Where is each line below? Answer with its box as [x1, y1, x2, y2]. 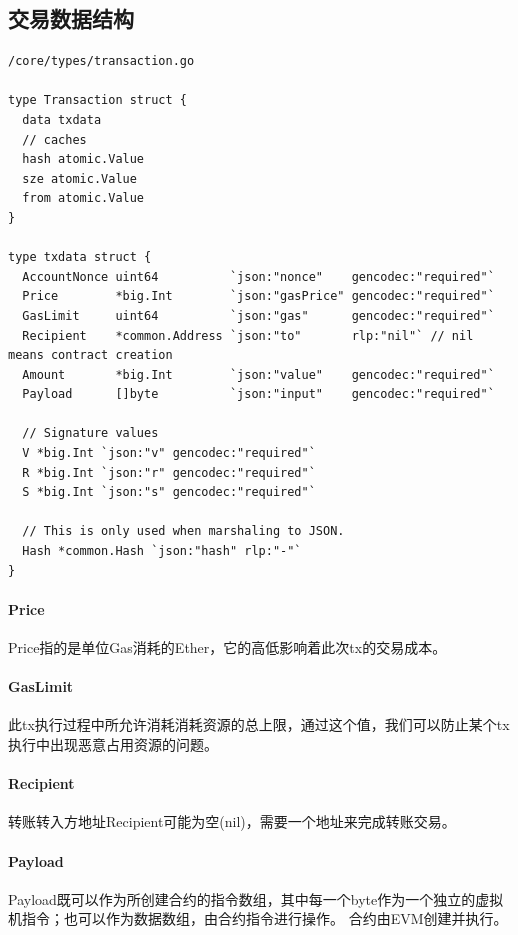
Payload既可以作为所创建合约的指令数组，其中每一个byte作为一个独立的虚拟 [8, 888, 504, 909]
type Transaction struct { [8, 93, 187, 108]
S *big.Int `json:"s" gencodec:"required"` [22, 485, 316, 500]
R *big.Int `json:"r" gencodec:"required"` [22, 465, 316, 480]
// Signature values [22, 426, 159, 441]
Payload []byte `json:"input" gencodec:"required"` [22, 387, 495, 402]
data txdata [22, 112, 102, 127]
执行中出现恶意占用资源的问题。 [8, 734, 218, 755]
